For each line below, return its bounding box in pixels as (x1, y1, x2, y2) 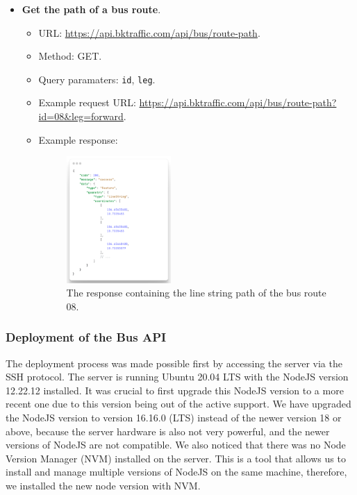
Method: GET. (38, 49, 102, 63)
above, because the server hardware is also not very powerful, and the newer (6, 423, 330, 438)
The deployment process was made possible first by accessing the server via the (6, 355, 342, 370)
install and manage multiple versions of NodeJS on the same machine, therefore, (6, 464, 347, 479)
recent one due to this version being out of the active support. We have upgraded (6, 396, 351, 411)
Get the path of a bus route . (22, 2, 161, 16)
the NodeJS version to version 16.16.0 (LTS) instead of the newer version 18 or (6, 410, 342, 425)
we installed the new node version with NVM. (6, 478, 201, 493)
